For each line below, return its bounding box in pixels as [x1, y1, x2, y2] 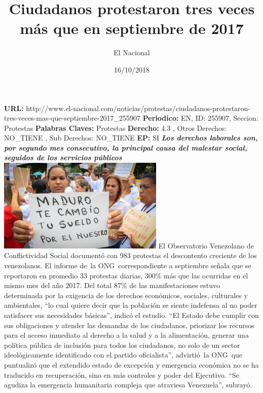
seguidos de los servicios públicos [4, 152, 122, 163]
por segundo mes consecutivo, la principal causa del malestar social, [4, 142, 247, 153]
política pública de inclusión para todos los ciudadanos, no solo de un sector [4, 339, 240, 350]
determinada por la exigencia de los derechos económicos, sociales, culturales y [4, 290, 248, 300]
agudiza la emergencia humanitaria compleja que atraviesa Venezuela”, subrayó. [4, 379, 252, 390]
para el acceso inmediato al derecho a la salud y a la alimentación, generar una [4, 330, 249, 340]
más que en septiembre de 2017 [20, 18, 244, 39]
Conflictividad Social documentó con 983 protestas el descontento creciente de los [4, 250, 257, 261]
